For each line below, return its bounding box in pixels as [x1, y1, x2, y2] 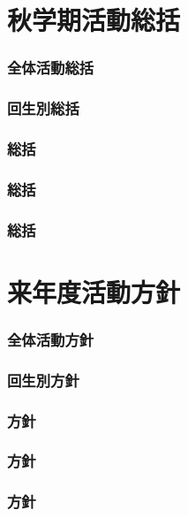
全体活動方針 [7, 328, 94, 350]
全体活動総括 [7, 57, 94, 79]
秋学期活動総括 [7, 2, 181, 38]
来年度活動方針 [7, 273, 181, 309]
